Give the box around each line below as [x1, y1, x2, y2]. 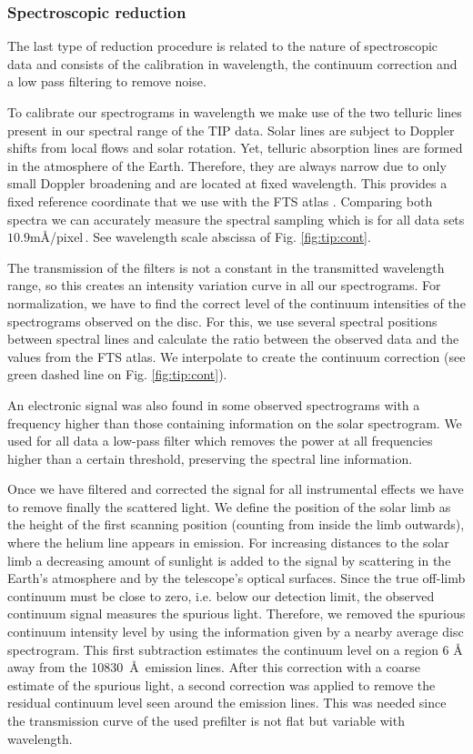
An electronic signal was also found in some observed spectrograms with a [7, 395, 420, 414]
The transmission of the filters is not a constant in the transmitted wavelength [7, 257, 445, 276]
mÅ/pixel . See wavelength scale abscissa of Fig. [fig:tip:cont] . [29, 227, 371, 246]
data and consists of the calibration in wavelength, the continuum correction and [7, 54, 458, 73]
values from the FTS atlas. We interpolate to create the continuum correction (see [7, 347, 466, 366]
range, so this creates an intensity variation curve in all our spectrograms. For [7, 276, 441, 295]
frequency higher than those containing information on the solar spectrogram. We [7, 413, 462, 432]
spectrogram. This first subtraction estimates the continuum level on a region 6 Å [7, 639, 463, 658]
